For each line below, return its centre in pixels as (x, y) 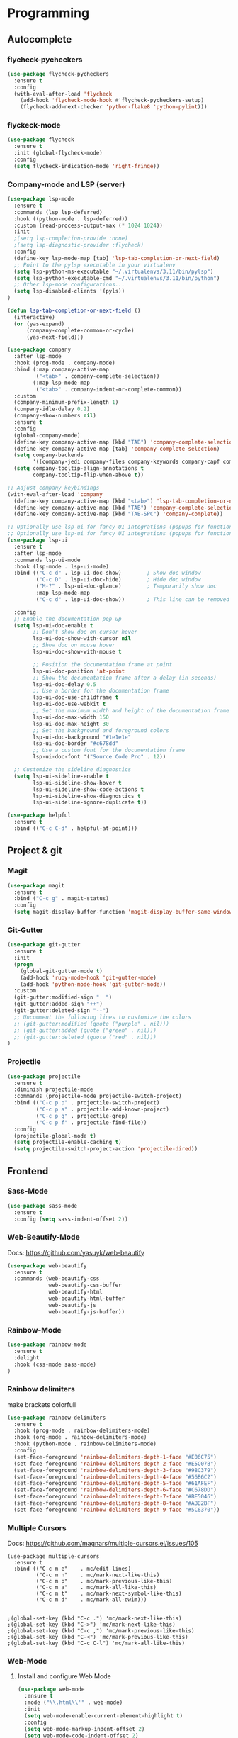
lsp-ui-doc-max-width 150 (71, 717)
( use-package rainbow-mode (47, 1345)
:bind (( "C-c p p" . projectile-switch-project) (87, 1103)
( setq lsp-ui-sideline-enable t (62, 776)
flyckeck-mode (34, 125)
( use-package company (39, 350)
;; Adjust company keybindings (53, 488)
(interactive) (34, 317)
